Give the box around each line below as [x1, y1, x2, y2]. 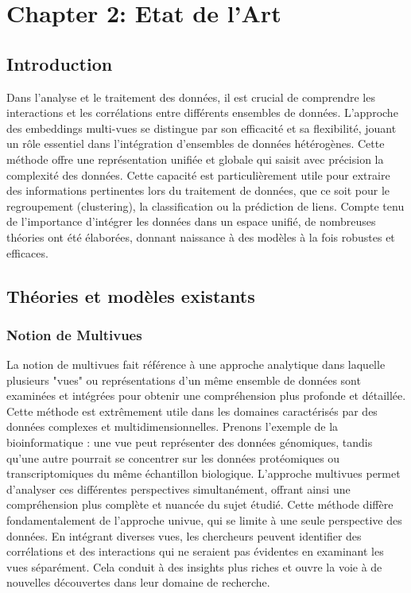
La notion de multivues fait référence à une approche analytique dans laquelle [6, 356, 386, 373]
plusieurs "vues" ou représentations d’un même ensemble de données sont [6, 371, 361, 388]
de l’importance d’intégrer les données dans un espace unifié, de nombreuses [6, 213, 376, 230]
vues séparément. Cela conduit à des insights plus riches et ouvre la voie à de [6, 558, 382, 575]
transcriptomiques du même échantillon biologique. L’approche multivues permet [6, 465, 401, 482]
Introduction [6, 51, 113, 76]
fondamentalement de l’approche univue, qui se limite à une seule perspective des [6, 512, 402, 529]
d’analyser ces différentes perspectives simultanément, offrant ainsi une [6, 480, 351, 497]
